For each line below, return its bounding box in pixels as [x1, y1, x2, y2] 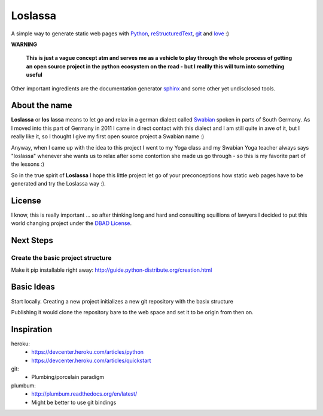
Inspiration [11, 324, 53, 335]
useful [26, 71, 42, 78]
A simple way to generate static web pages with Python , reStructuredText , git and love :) [11, 30, 230, 37]
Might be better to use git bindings [31, 399, 117, 406]
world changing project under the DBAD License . [11, 220, 132, 227]
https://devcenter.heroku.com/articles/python [31, 348, 144, 356]
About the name [11, 101, 72, 111]
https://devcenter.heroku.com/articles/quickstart [31, 357, 151, 364]
